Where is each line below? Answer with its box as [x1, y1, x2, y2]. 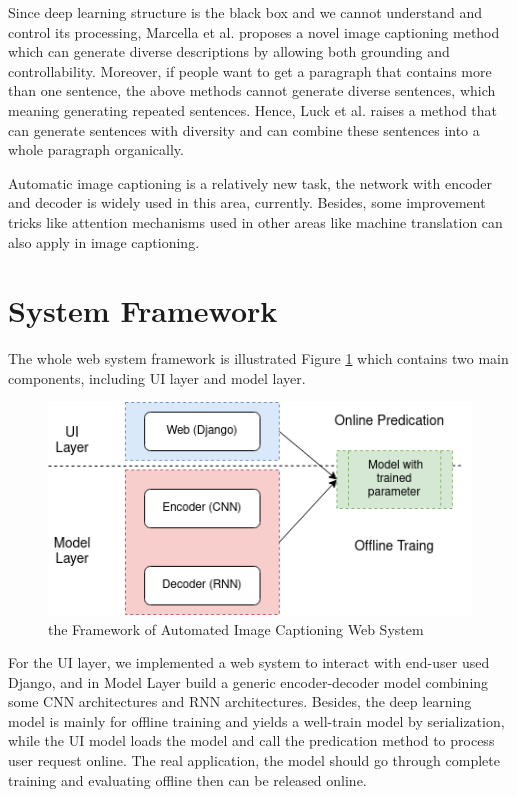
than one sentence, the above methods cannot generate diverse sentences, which [8, 80, 496, 101]
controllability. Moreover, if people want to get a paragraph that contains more [8, 60, 492, 81]
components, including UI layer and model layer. [8, 367, 306, 388]
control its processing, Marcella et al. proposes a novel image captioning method [8, 21, 500, 42]
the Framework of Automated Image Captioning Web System [48, 618, 424, 639]
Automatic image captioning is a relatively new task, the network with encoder [8, 172, 493, 193]
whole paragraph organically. [8, 139, 184, 160]
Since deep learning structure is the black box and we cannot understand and [8, 2, 483, 22]
